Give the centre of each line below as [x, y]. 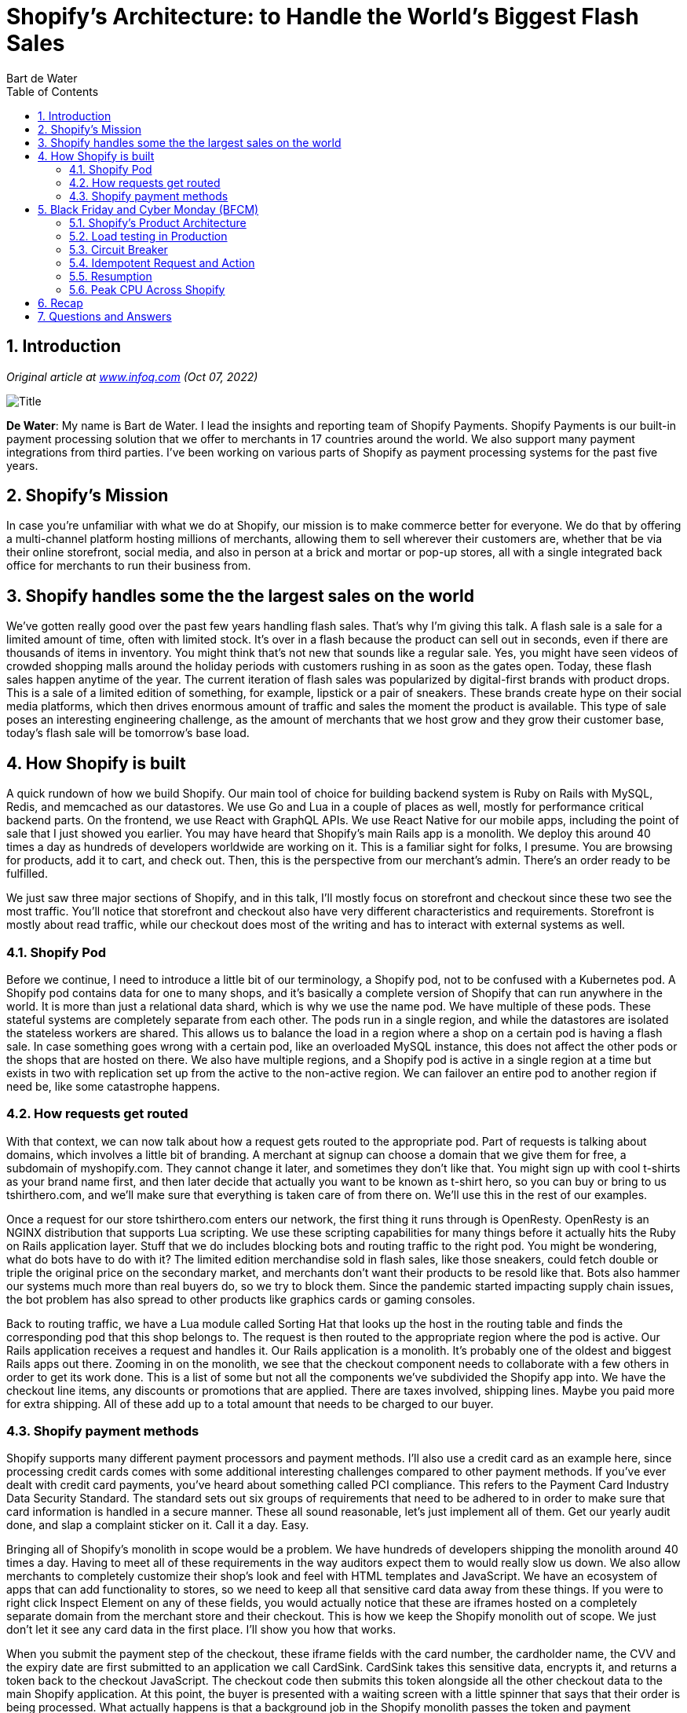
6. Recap [60, 303]
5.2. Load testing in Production [148, 236]
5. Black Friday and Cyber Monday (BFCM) [148, 209]
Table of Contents [53, 91]
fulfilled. [27, 874]
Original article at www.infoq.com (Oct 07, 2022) [132, 376]
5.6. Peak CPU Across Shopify [147, 289]
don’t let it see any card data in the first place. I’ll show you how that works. [201, 1630]
